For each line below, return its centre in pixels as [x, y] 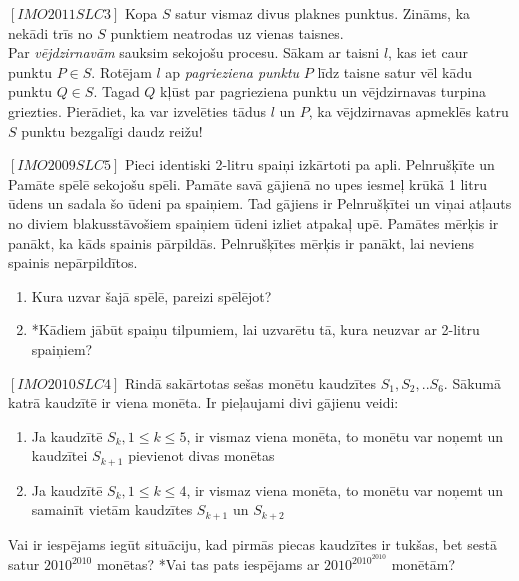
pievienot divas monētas [201, 455]
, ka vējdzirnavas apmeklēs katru [408, 110]
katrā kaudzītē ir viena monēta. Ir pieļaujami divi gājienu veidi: [203, 402]
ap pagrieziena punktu [232, 71]
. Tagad [116, 91]
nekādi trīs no [50, 32]
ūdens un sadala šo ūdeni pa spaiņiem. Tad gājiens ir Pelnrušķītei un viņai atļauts [260, 203]
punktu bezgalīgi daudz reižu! [112, 130]
